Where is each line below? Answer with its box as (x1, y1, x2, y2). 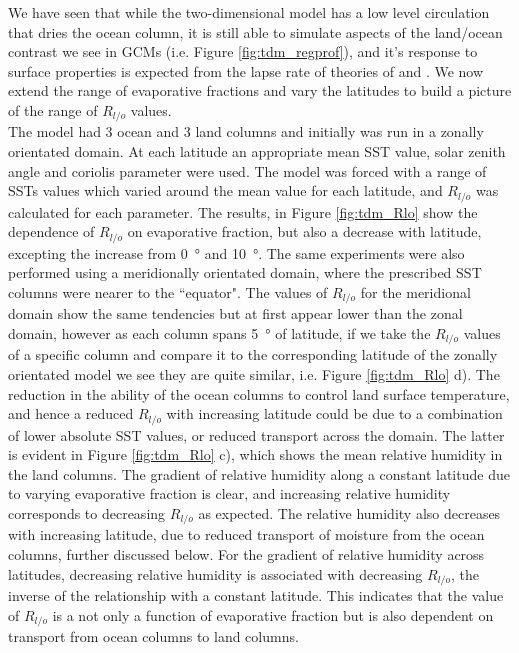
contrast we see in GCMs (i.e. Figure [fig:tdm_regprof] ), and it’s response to (8, 41, 478, 62)
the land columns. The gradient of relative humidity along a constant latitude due (8, 463, 510, 484)
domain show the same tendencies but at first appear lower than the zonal (8, 303, 463, 324)
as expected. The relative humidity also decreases (198, 503, 501, 523)
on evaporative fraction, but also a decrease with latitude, (127, 221, 482, 242)
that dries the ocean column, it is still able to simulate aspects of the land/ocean (8, 21, 503, 42)
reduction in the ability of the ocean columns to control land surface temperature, (8, 383, 510, 404)
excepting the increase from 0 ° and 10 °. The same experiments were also (8, 242, 465, 263)
